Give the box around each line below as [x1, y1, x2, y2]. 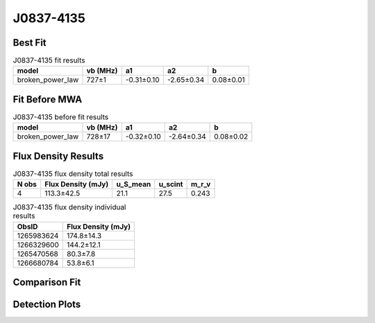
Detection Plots [12, 299, 81, 311]
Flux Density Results [12, 150, 104, 162]
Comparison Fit [12, 277, 81, 288]
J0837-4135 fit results [12, 55, 85, 65]
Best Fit [12, 37, 47, 49]
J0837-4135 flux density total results [12, 169, 133, 179]
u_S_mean [116, 180, 151, 189]
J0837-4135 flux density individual [12, 202, 126, 212]
